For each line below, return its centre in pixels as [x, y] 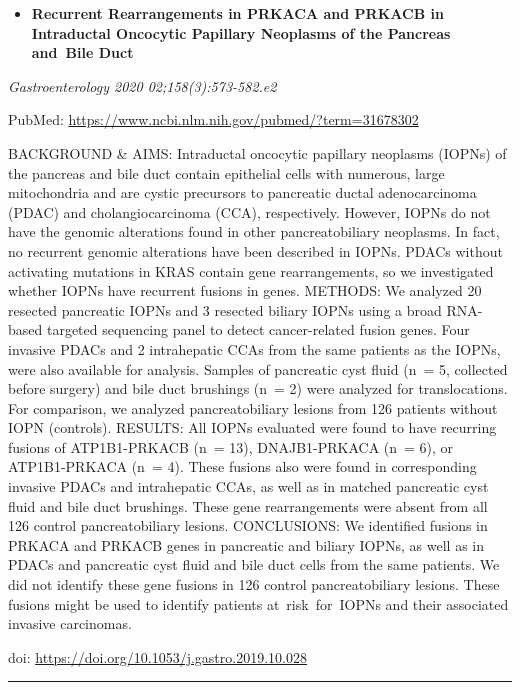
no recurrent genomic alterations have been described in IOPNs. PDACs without [255, 250]
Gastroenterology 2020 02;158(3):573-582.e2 [142, 85]
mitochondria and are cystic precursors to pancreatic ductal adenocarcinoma [242, 192]
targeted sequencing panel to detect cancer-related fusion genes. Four [258, 329]
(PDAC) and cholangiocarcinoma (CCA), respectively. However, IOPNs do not [249, 211]
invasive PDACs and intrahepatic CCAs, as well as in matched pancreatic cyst [248, 486]
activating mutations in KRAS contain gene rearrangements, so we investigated [251, 270]
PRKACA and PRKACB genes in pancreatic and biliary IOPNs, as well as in [246, 544]
